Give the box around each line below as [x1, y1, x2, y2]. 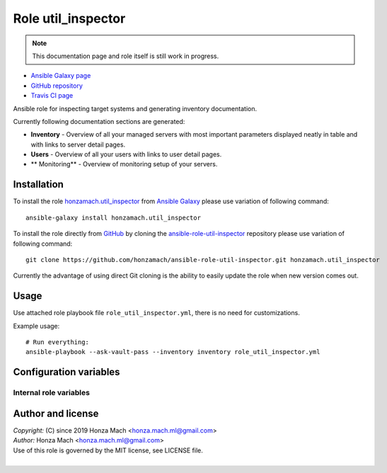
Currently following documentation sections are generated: [13, 117, 185, 125]
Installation [13, 178, 64, 190]
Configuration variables [13, 366, 120, 378]
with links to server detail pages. [30, 140, 126, 149]
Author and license [13, 407, 99, 419]
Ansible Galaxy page [30, 72, 91, 80]
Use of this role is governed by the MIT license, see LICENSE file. [13, 446, 203, 455]
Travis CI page [30, 91, 74, 100]
